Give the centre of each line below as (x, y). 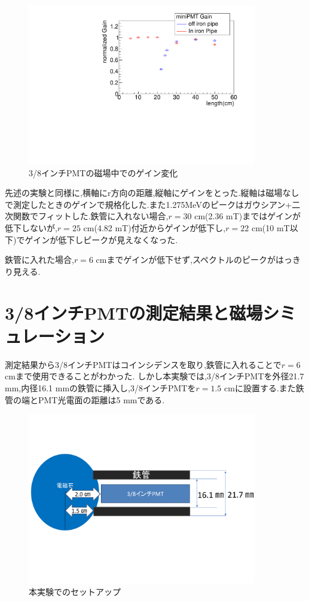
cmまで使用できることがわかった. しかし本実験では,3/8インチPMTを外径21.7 (154, 376)
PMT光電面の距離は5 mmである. (101, 399)
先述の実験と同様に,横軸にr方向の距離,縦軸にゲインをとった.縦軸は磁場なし (152, 193)
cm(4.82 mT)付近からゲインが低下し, (154, 228)
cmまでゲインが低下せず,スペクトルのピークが (186, 260)
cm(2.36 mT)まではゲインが (247, 216)
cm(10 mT (270, 228)
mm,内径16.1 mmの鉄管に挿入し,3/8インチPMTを (100, 387)
